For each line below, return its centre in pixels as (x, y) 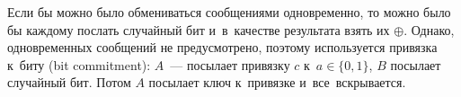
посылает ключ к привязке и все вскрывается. (277, 82)
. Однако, (429, 29)
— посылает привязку (230, 64)
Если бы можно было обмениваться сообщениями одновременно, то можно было (229, 12)
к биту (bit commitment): (79, 64)
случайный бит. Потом (69, 82)
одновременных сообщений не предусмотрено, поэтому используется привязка (222, 47)
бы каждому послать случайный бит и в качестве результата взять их (199, 29)
